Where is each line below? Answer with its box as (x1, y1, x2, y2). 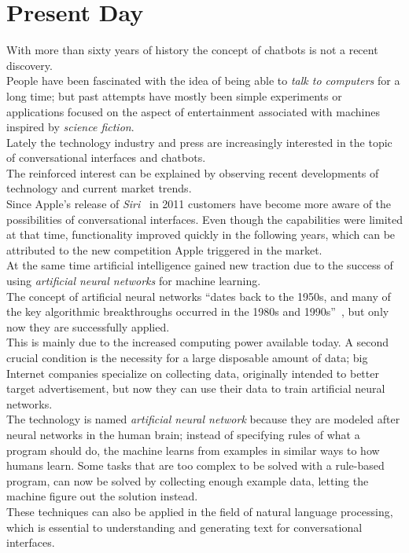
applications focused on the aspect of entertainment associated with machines (6, 103, 380, 119)
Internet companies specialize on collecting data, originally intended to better (6, 364, 379, 381)
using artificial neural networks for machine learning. (6, 273, 261, 289)
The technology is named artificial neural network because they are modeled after (6, 411, 400, 427)
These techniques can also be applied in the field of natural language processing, (6, 503, 393, 519)
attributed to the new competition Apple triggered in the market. (6, 241, 322, 258)
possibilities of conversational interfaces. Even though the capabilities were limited (6, 211, 403, 227)
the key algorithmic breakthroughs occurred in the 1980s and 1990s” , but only (6, 303, 389, 320)
